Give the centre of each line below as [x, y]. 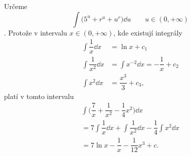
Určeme [16, 6]
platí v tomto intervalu [39, 96]
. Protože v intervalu [36, 32]
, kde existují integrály [148, 32]
